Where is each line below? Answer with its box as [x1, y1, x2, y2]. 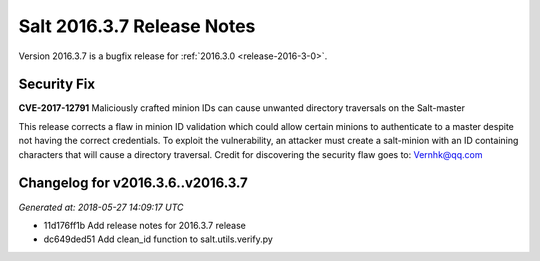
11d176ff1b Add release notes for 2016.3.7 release [43, 219, 247, 231]
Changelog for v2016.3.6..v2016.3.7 [18, 175, 249, 192]
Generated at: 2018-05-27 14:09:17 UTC [18, 201, 184, 213]
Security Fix [18, 76, 95, 93]
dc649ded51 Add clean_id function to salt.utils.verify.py [43, 233, 274, 245]
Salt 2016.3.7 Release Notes [18, 15, 256, 37]
